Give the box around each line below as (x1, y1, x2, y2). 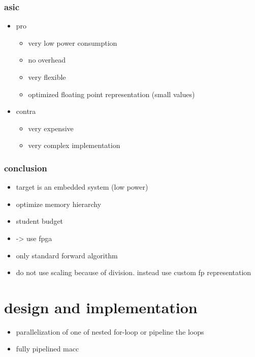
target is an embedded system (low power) (16, 182, 148, 192)
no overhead (28, 54, 66, 65)
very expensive (28, 123, 74, 133)
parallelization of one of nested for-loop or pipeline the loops (16, 326, 204, 337)
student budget (16, 216, 63, 226)
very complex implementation (28, 140, 120, 151)
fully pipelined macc (16, 343, 79, 354)
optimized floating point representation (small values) (28, 88, 195, 99)
